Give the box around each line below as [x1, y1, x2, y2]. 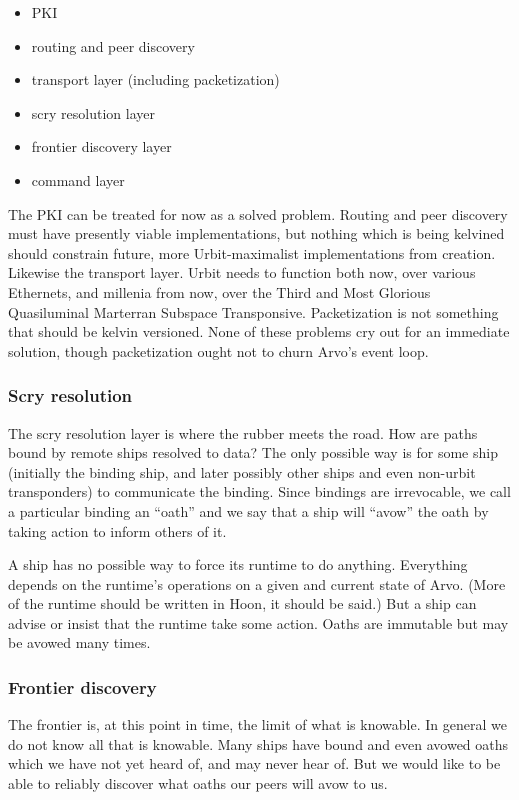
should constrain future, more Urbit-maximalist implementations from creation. [8, 242, 496, 263]
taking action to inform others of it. [8, 520, 227, 541]
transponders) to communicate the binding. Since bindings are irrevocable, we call [8, 481, 511, 502]
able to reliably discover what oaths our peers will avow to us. [8, 773, 388, 794]
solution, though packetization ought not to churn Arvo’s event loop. [8, 340, 429, 361]
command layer [31, 169, 125, 190]
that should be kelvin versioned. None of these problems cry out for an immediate [8, 321, 510, 342]
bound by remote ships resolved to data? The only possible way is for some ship [8, 442, 498, 463]
